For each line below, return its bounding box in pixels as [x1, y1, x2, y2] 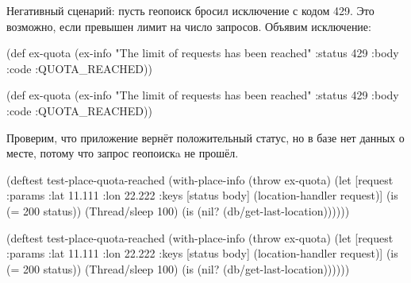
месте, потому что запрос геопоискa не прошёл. [6, 145, 239, 161]
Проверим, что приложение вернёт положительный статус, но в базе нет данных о [6, 129, 405, 145]
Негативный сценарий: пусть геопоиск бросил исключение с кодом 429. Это [6, 2, 375, 18]
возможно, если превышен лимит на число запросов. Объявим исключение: [6, 17, 371, 34]
